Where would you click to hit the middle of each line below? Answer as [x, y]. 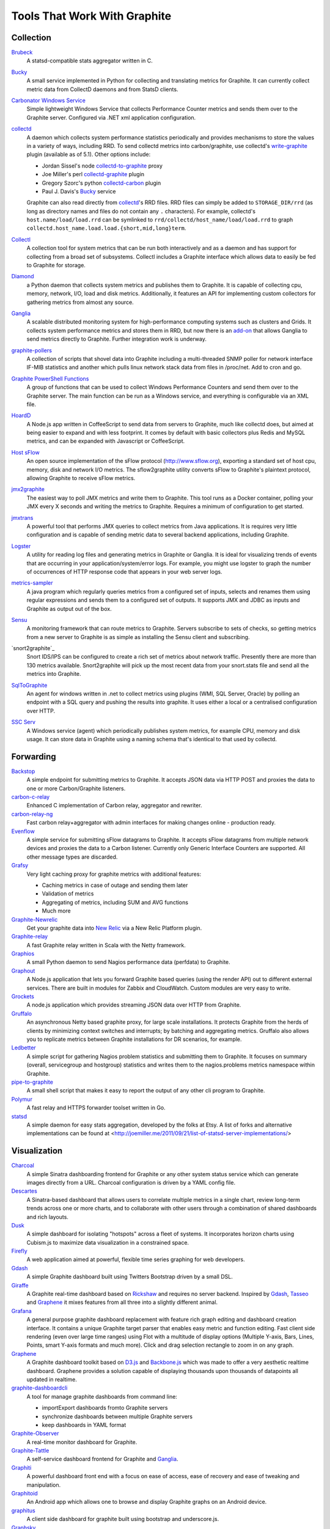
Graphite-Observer [35, 1434]
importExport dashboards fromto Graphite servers [105, 1408]
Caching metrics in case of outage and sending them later [115, 885]
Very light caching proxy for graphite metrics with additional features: [114, 874]
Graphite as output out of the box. [69, 609]
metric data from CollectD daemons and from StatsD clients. [102, 89]
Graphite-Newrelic [35, 919]
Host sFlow [25, 452]
